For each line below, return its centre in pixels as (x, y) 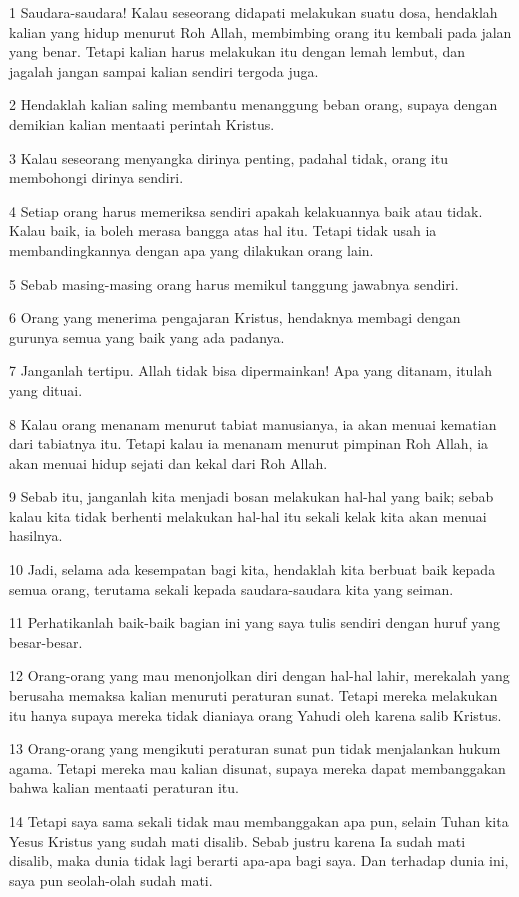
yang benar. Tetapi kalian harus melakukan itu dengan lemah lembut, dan (237, 51)
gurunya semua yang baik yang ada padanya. (147, 336)
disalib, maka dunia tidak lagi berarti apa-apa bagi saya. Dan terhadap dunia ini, (259, 860)
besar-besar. (46, 641)
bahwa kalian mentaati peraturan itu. (124, 787)
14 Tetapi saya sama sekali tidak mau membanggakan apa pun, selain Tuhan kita (259, 821)
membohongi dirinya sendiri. (96, 177)
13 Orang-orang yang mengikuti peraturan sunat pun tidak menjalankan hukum (255, 748)
